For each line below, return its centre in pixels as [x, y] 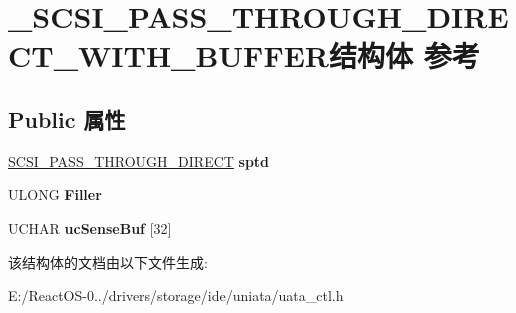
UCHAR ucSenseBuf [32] [90, 227]
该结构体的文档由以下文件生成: [108, 261]
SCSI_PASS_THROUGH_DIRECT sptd [139, 160]
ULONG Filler [55, 194]
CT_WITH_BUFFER [168, 55]
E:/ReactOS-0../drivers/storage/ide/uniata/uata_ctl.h [176, 295]
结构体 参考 [404, 55]
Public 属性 [67, 118]
